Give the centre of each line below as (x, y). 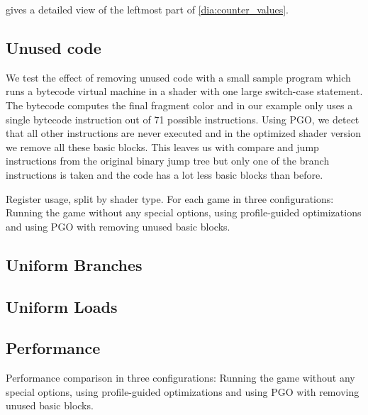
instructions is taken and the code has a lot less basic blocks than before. (165, 174)
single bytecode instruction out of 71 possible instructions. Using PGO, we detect (183, 119)
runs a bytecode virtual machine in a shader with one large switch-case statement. (184, 91)
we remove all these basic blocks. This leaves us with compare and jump (162, 146)
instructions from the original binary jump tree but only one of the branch (168, 161)
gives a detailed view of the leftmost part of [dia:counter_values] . (147, 9)
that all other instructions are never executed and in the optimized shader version (184, 133)
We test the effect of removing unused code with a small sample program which (178, 77)
